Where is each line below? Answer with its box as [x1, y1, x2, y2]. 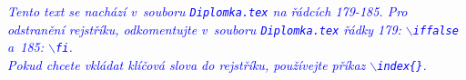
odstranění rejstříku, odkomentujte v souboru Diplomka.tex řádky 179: [7, 19, 401, 38]
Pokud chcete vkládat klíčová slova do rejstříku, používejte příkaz [7, 55, 366, 74]
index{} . [377, 55, 427, 74]
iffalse [412, 24, 459, 37]
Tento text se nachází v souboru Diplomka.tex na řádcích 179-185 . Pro [7, 2, 408, 20]
